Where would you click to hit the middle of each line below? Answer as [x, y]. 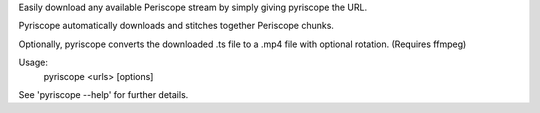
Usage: [33, 62]
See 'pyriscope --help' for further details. [103, 94]
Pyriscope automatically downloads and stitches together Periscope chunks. [176, 26]
